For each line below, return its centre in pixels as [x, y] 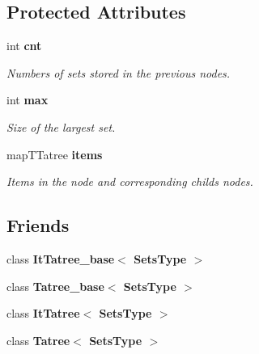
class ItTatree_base [61, 258]
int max [28, 100]
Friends [38, 225]
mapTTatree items [55, 154]
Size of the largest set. [61, 126]
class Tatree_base [55, 286]
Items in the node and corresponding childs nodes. [130, 181]
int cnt [24, 46]
